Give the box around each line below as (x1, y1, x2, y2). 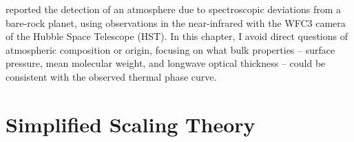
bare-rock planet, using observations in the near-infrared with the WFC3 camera (6, 15, 346, 30)
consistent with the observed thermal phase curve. (6, 69, 217, 83)
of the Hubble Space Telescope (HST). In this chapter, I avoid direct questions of (6, 29, 348, 43)
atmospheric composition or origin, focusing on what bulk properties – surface (6, 42, 335, 57)
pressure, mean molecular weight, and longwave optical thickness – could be (6, 56, 326, 70)
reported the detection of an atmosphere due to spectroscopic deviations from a (6, 2, 341, 16)
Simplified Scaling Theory (6, 110, 256, 138)
